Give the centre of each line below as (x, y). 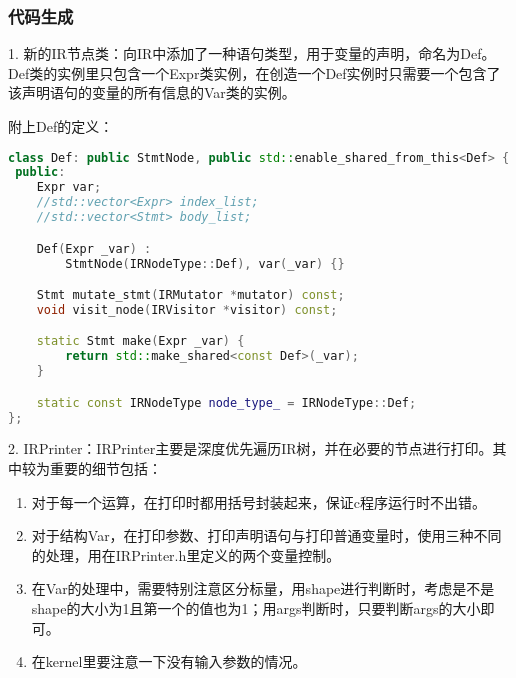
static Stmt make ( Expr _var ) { (140, 341)
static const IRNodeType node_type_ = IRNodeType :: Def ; (226, 402)
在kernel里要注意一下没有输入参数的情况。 (169, 661)
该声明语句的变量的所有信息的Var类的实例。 (152, 92)
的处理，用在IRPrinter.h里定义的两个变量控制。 (186, 554)
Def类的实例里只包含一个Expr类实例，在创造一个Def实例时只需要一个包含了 (254, 72)
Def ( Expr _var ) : (94, 248)
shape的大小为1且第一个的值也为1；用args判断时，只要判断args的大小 (256, 608)
